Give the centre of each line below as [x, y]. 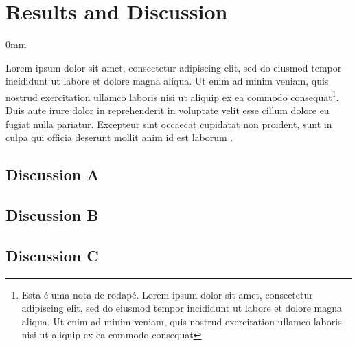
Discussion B [52, 215]
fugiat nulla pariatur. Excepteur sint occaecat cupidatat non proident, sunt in [169, 123]
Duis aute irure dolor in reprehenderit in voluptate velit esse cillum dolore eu [168, 110]
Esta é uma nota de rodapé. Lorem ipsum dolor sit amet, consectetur [167, 294]
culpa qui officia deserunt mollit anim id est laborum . [119, 137]
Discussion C [52, 255]
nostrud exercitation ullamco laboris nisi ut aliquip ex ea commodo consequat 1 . [172, 96]
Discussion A [53, 174]
